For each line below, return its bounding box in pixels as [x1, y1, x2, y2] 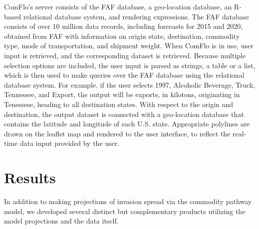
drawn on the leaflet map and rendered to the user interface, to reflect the [4, 128, 231, 138]
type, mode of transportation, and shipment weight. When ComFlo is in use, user [4, 40, 254, 51]
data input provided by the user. [19, 138, 120, 148]
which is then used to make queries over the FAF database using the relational [4, 70, 245, 80]
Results [4, 167, 56, 188]
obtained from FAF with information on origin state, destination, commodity [4, 30, 240, 41]
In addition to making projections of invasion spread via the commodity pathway [4, 196, 252, 207]
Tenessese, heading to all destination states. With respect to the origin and [4, 99, 234, 109]
